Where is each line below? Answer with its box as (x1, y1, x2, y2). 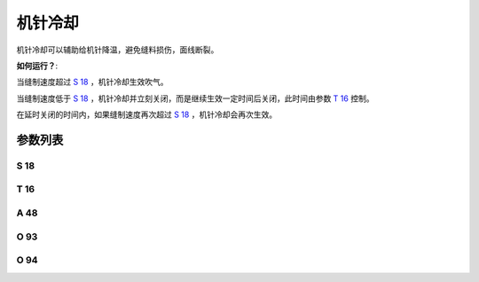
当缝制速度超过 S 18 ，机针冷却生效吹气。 (16, 76, 169, 88)
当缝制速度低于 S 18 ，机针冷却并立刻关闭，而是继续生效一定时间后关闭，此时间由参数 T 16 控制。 (16, 93, 374, 104)
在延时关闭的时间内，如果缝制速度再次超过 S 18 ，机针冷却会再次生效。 (16, 109, 278, 120)
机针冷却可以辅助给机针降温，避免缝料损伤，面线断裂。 (16, 44, 219, 55)
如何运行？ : (16, 60, 59, 71)
